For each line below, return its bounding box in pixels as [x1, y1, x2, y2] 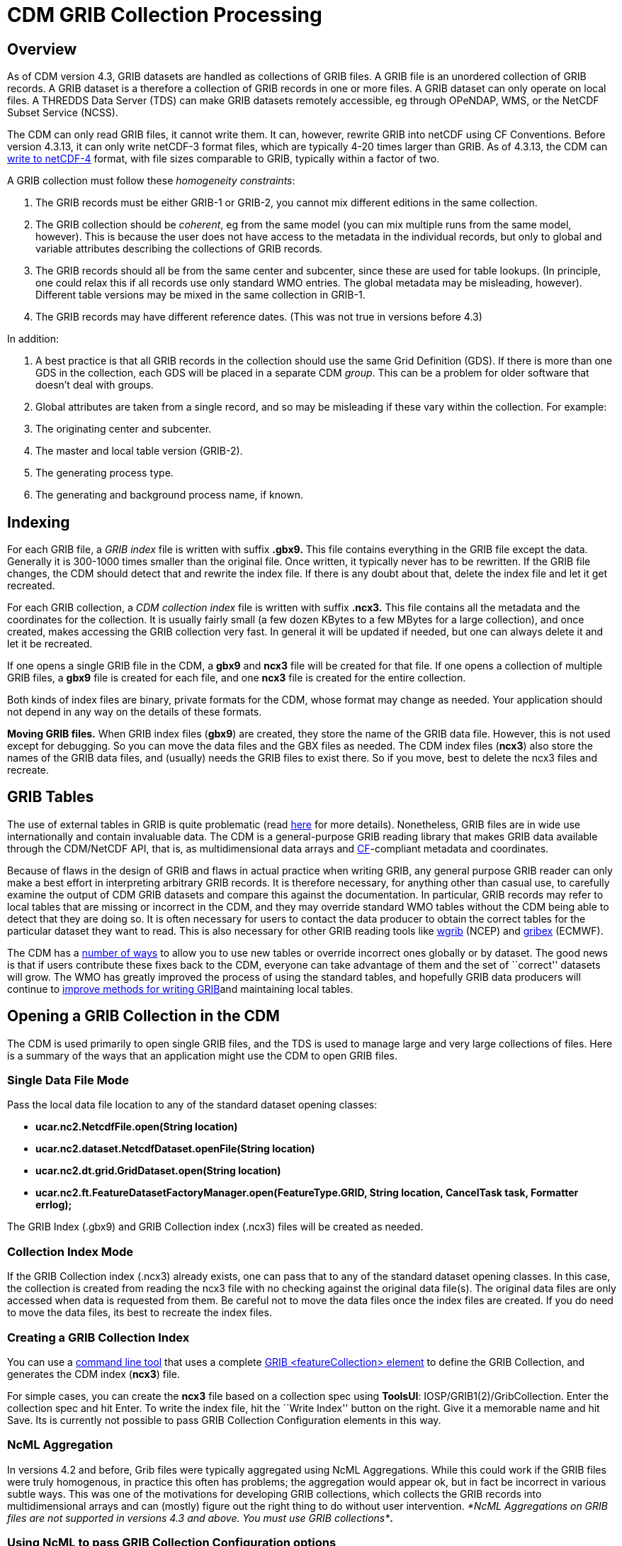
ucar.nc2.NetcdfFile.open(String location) [35, 1120, 238, 1133]
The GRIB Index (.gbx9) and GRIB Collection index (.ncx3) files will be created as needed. [7, 1220, 424, 1233]
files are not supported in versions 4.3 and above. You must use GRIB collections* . [7, 1511, 393, 1524]
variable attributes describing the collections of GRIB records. [35, 243, 323, 255]
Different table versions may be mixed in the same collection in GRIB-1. [35, 289, 366, 301]
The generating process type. [35, 467, 174, 479]
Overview [7, 40, 77, 58]
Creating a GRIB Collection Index [7, 1330, 190, 1345]
